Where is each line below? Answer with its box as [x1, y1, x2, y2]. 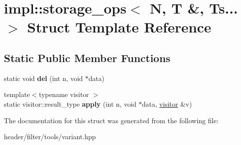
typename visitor [39, 89, 89, 99]
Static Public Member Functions [4, 50, 171, 65]
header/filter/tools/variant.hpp [4, 131, 96, 142]
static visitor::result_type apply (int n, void [4, 98, 137, 109]
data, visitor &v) [142, 98, 192, 109]
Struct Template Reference [27, 17, 211, 37]
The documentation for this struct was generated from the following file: [4, 115, 219, 125]
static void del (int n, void [4, 73, 83, 83]
